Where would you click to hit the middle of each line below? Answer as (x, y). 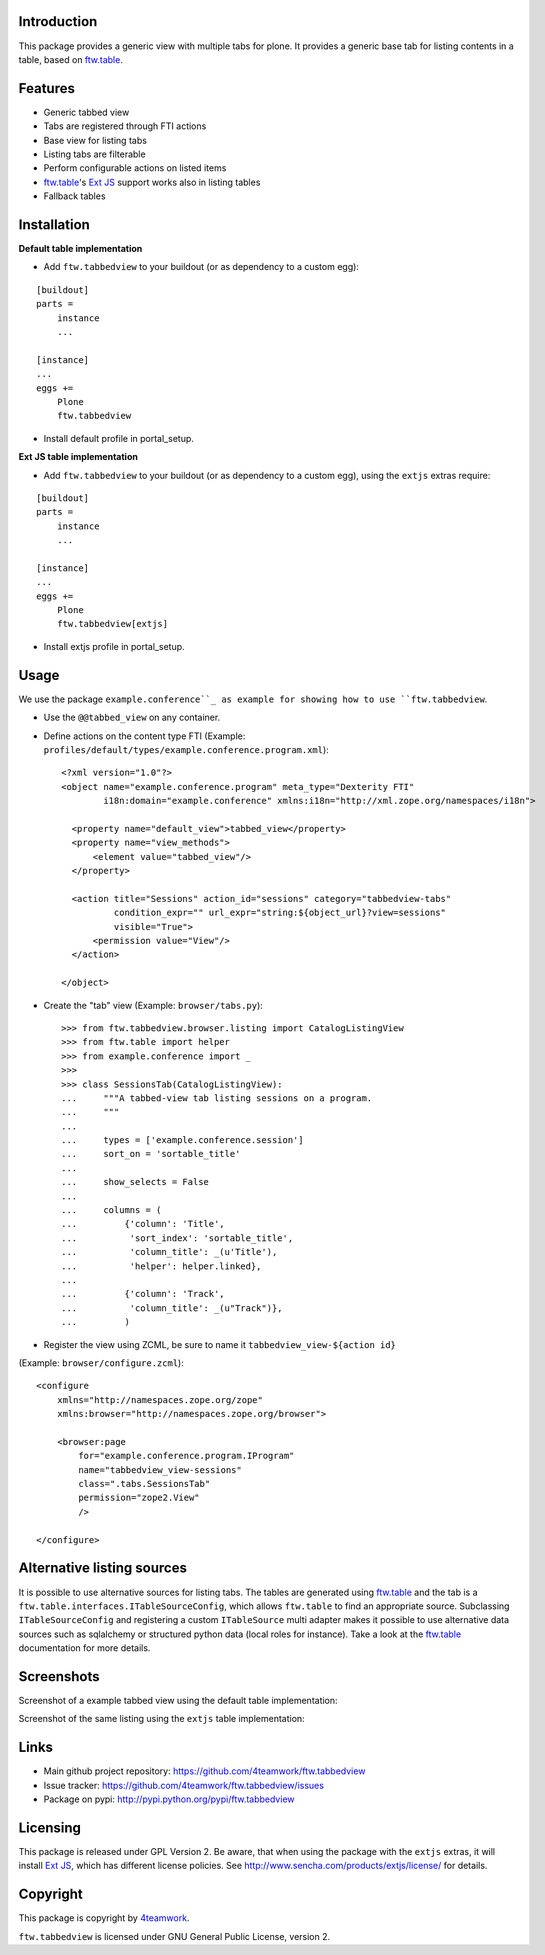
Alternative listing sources (102, 1568)
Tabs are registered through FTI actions (125, 126)
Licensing (50, 1827)
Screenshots (59, 1676)
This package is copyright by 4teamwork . (104, 1918)
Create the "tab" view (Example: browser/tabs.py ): (153, 1005)
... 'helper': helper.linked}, (161, 1266)
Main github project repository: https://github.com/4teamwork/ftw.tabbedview (204, 1771)
